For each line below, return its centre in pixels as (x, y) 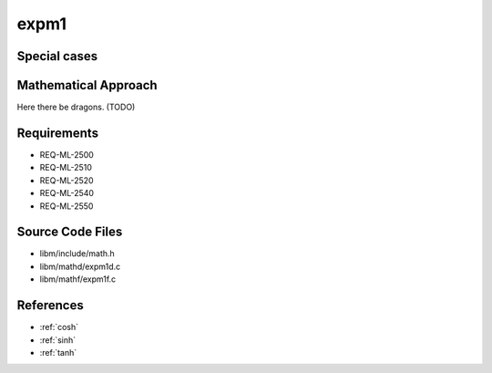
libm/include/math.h (77, 254)
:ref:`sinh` (58, 340)
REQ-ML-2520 (67, 180)
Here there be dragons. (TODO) (76, 107)
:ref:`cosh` (59, 327)
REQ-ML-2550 (67, 206)
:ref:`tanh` (58, 352)
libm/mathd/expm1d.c (80, 266)
